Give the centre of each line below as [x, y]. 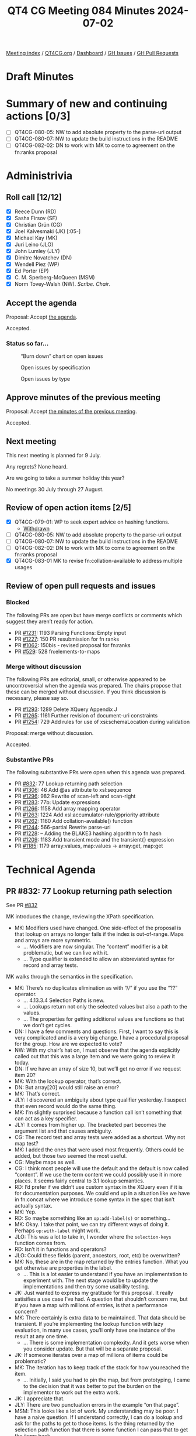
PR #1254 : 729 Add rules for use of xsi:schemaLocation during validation [102, 722]
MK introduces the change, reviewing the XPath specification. [80, 917]
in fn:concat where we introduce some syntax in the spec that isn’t [94, 1199]
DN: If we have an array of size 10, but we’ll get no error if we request [98, 1069]
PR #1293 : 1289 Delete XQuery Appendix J [66, 709]
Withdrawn [36, 528]
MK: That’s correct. [38, 1094]
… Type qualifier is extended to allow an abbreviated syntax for [99, 959]
